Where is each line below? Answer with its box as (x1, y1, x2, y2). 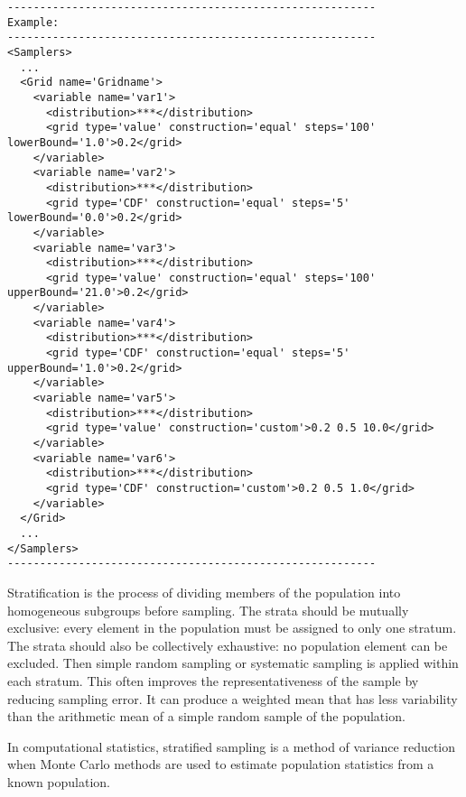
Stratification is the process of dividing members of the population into (7, 582, 401, 601)
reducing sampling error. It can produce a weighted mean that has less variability (7, 689, 458, 708)
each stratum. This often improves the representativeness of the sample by (7, 671, 419, 690)
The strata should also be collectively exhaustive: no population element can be (7, 635, 448, 654)
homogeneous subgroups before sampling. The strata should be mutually (7, 600, 409, 619)
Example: (7, 15, 60, 29)
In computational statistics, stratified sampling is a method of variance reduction (7, 737, 456, 755)
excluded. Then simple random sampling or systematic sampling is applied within (7, 653, 459, 672)
